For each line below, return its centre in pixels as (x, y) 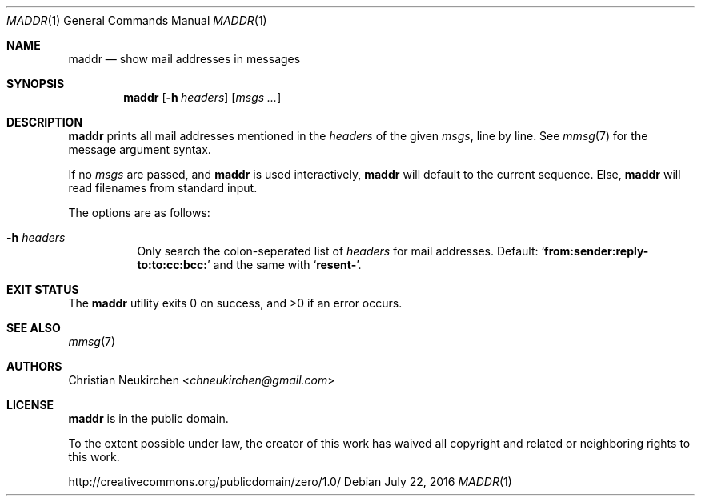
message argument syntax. (140, 149)
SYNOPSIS (36, 84)
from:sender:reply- (597, 251)
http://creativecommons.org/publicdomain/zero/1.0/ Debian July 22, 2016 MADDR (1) (290, 482)
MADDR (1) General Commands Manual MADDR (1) (137, 20)
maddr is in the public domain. (148, 418)
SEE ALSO (34, 328)
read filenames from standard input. (163, 188)
